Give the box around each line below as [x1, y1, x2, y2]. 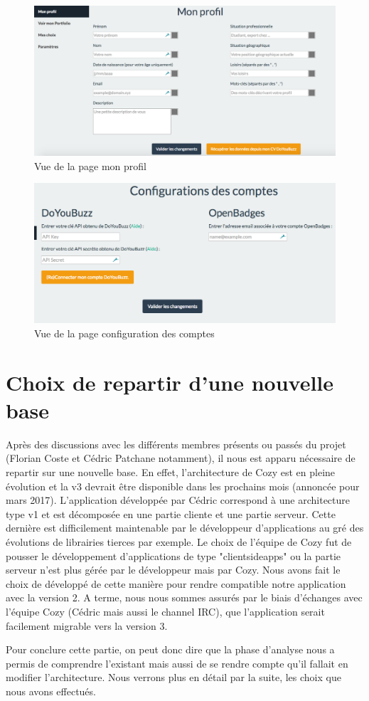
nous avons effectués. [6, 683, 96, 698]
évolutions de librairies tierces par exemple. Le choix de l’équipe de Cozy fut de [6, 534, 352, 549]
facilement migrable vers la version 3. [6, 618, 168, 633]
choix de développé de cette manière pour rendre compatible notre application [6, 576, 346, 591]
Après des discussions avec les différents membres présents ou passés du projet [6, 436, 346, 451]
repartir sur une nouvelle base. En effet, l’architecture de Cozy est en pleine [6, 465, 336, 480]
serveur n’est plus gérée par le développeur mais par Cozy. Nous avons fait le [6, 562, 341, 577]
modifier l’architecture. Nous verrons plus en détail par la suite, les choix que [6, 670, 341, 685]
